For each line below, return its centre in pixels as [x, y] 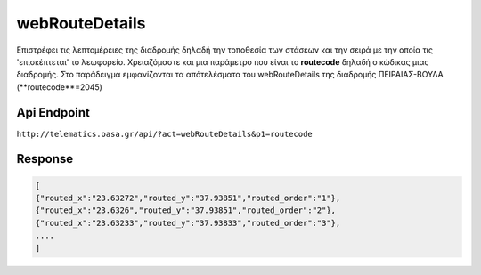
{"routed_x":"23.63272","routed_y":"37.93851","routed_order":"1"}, [188, 198]
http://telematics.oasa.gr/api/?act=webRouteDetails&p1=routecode [165, 134]
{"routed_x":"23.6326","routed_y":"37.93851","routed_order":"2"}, [186, 210]
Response [45, 159]
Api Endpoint [53, 113]
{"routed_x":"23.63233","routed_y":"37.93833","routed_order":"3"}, [188, 223]
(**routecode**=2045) [59, 87]
